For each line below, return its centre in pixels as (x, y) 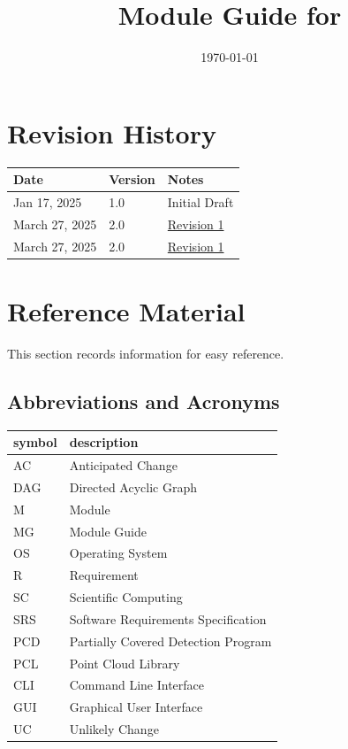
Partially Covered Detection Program (170, 641)
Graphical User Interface (136, 707)
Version (132, 179)
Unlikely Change (114, 729)
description (104, 442)
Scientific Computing (126, 597)
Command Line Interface (137, 685)
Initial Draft (200, 202)
